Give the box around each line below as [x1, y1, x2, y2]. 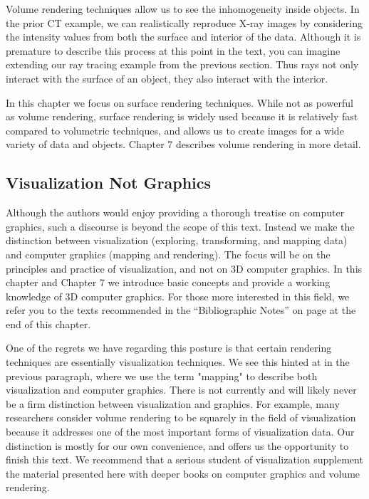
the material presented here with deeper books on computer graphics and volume [6, 466, 360, 480]
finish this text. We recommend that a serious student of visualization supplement [6, 452, 363, 467]
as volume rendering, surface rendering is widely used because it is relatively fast [6, 109, 358, 124]
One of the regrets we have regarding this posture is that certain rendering [6, 340, 332, 355]
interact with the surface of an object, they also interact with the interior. [6, 70, 328, 85]
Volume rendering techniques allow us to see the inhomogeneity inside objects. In [6, 1, 360, 16]
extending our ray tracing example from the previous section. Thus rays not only [6, 57, 359, 72]
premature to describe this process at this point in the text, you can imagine [6, 43, 341, 58]
